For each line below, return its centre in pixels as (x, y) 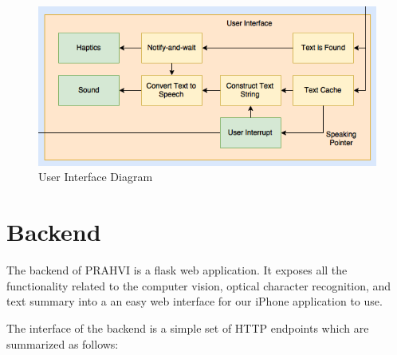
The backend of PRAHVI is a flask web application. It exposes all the (177, 270)
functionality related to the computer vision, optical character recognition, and (199, 285)
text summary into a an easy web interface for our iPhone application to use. (195, 301)
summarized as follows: (63, 343)
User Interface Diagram (96, 177)
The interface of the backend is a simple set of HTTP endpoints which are (188, 327)
